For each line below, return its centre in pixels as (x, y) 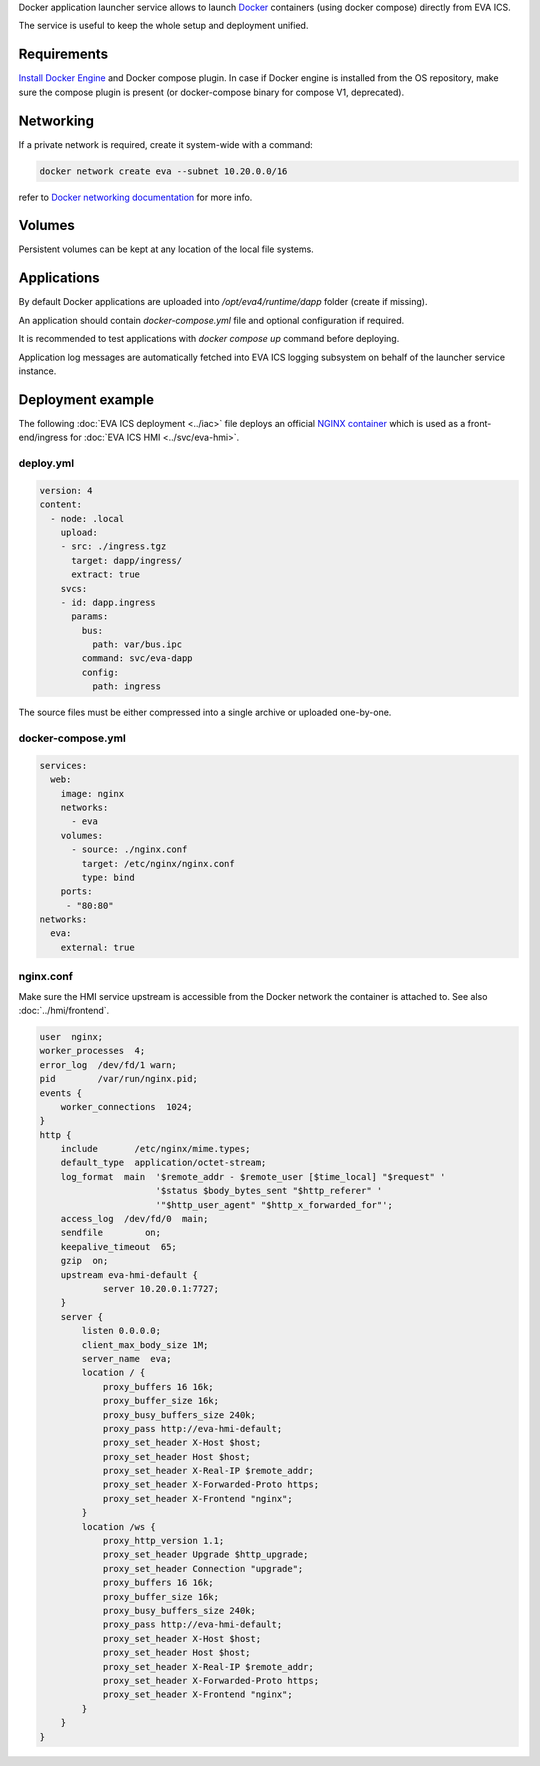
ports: (76, 891)
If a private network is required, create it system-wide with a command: (166, 144)
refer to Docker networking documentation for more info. (135, 197)
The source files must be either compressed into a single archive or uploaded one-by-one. (205, 712)
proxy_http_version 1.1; (163, 1541)
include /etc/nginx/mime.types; (155, 1149)
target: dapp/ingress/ (127, 560)
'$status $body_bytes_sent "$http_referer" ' (269, 1191)
